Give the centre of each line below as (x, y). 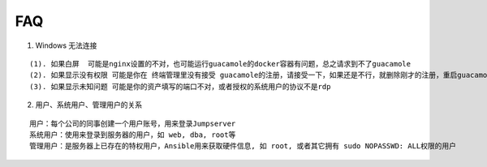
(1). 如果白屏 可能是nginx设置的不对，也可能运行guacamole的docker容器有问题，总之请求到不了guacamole (220, 64)
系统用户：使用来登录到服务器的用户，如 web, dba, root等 (133, 135)
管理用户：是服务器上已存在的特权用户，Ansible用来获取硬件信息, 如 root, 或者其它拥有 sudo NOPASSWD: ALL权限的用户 (243, 146)
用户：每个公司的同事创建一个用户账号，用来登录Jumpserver (133, 123)
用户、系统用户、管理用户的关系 (88, 105)
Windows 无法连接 (66, 45)
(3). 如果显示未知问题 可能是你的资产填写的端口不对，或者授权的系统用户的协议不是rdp (180, 86)
